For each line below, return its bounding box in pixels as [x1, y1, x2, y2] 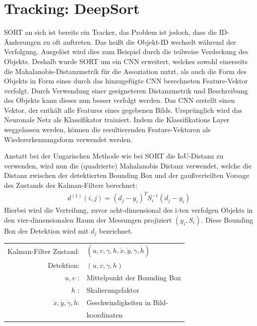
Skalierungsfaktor [86, 284, 139, 295]
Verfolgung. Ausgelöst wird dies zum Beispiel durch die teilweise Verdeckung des [4, 46, 249, 57]
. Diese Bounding [201, 214, 254, 225]
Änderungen [4, 36, 41, 47]
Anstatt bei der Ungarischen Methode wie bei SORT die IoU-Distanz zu [4, 151, 224, 161]
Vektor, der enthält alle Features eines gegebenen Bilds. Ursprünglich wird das [4, 104, 243, 115]
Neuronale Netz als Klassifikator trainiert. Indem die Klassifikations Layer [4, 114, 230, 125]
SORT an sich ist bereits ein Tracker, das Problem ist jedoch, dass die [4, 27, 217, 37]
